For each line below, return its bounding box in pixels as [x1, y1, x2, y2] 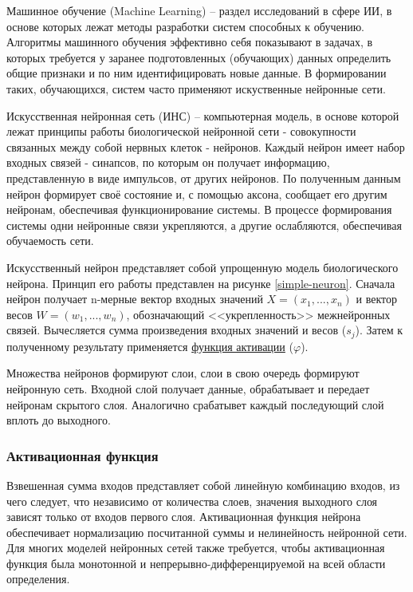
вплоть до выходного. [6, 412, 111, 428]
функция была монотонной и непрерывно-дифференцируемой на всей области [6, 555, 386, 571]
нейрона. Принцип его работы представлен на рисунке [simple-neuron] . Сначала [6, 274, 395, 291]
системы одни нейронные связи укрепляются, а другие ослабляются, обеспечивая [6, 216, 402, 233]
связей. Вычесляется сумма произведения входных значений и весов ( [6, 322, 347, 338]
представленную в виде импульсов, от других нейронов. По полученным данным [6, 169, 401, 186]
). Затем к [355, 322, 403, 338]
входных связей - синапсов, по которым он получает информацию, [6, 154, 330, 171]
